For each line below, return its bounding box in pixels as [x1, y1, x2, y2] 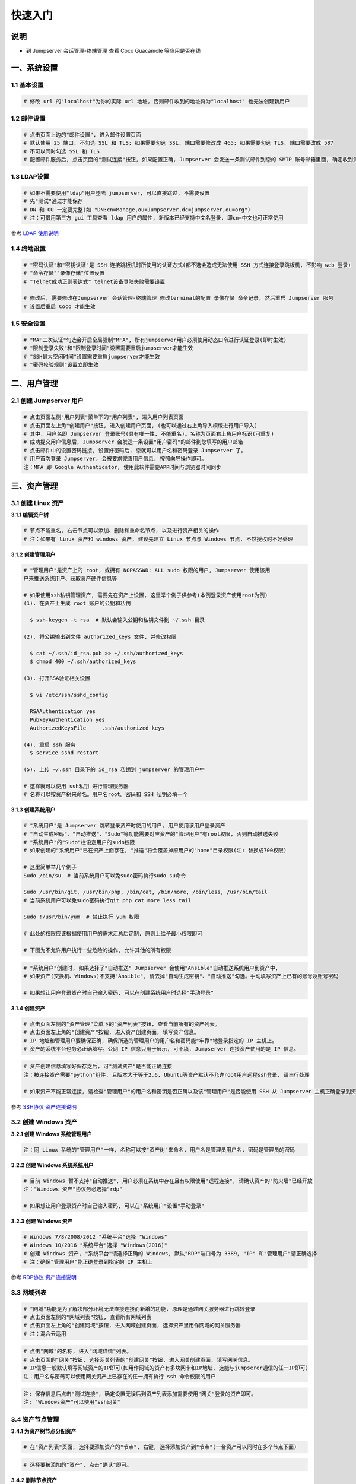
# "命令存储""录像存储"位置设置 [23, 270, 105, 277]
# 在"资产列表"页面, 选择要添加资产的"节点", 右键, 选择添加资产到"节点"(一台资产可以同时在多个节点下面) [23, 1444, 297, 1451]
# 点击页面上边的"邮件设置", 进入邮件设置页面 [23, 131, 142, 138]
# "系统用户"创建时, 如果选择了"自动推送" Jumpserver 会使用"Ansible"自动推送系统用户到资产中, [23, 965, 279, 971]
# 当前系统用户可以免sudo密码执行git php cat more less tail [23, 897, 192, 903]
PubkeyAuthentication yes [30, 716, 105, 723]
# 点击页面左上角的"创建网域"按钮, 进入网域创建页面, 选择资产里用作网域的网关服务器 [23, 1322, 241, 1329]
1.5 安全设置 [11, 319, 46, 328]
